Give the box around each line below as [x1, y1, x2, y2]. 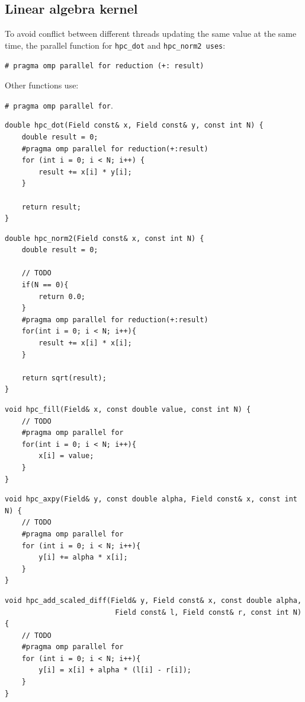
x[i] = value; [38, 452, 94, 460]
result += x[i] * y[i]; [38, 167, 132, 176]
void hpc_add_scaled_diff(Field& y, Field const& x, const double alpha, [5, 596, 302, 605]
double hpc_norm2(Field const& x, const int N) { [5, 234, 204, 243]
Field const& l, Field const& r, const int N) [115, 608, 302, 617]
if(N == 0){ [21, 281, 69, 290]
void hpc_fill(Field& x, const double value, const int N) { [5, 405, 251, 414]
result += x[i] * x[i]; [38, 339, 132, 348]
